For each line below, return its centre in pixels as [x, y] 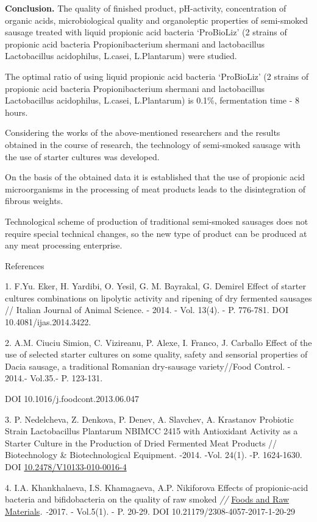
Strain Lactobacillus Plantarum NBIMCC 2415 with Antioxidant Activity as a [151, 431]
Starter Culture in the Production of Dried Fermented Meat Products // [141, 443]
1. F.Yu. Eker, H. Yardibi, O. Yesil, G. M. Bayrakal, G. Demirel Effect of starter [155, 286]
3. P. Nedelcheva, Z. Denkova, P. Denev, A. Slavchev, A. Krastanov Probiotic [149, 419]
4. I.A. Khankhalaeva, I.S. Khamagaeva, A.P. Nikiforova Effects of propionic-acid [157, 487]
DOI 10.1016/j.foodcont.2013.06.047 [72, 399]
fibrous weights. [34, 201]
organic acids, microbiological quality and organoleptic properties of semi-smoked [157, 20]
